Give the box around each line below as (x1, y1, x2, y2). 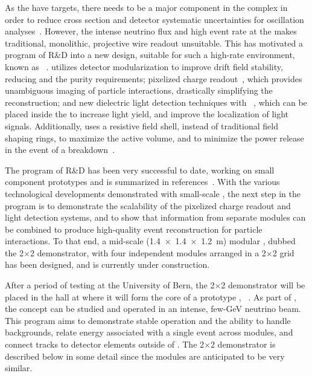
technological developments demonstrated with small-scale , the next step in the (5, 187, 301, 199)
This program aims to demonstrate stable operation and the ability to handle (5, 314, 291, 326)
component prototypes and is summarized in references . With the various (5, 175, 280, 188)
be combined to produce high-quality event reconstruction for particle (5, 222, 263, 235)
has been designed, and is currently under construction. (5, 258, 210, 271)
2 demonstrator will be (221, 279, 305, 291)
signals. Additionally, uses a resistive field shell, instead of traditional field (5, 119, 279, 132)
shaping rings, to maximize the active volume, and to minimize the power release (5, 131, 304, 144)
